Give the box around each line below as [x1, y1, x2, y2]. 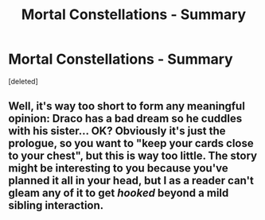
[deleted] [8, 76, 38, 86]
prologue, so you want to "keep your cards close [8, 137, 255, 150]
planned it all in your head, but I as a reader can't [8, 174, 255, 187]
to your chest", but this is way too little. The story [8, 149, 257, 163]
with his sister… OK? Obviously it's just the [8, 125, 226, 138]
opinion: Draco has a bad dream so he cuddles [8, 112, 243, 125]
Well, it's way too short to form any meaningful [8, 99, 245, 113]
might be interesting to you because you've [8, 161, 228, 176]
